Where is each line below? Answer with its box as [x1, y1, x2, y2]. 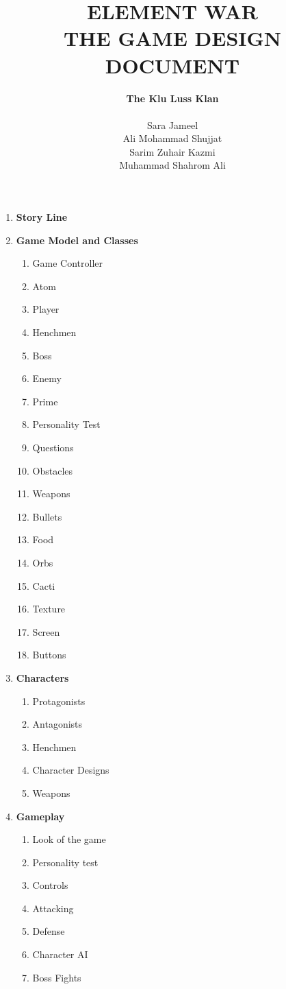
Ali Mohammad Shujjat [122, 131, 222, 145]
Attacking [32, 901, 74, 915]
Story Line [16, 210, 68, 224]
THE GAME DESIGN [63, 24, 282, 52]
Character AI [32, 947, 88, 962]
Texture [32, 601, 66, 616]
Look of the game [32, 832, 106, 846]
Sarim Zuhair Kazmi [129, 144, 216, 158]
